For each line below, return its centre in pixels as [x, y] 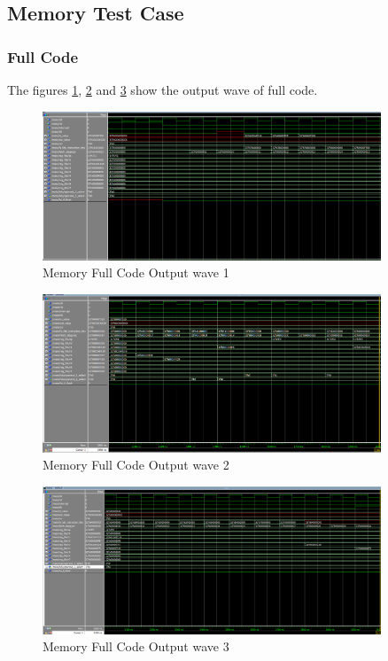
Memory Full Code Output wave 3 [136, 646]
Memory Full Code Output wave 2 [136, 465]
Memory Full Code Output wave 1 [136, 272]
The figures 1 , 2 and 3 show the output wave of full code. [163, 89]
